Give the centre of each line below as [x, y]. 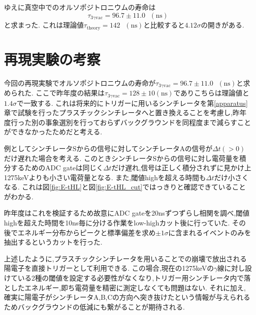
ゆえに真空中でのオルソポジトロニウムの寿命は [80, 7]
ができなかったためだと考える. [53, 132]
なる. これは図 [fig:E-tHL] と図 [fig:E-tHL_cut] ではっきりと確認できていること [125, 187]
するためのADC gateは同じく [57, 168]
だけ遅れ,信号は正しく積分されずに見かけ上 [181, 168]
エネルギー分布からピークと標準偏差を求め [86, 232]
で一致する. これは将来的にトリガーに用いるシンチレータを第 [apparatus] [132, 103]
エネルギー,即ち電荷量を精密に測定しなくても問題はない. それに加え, [135, 287]
